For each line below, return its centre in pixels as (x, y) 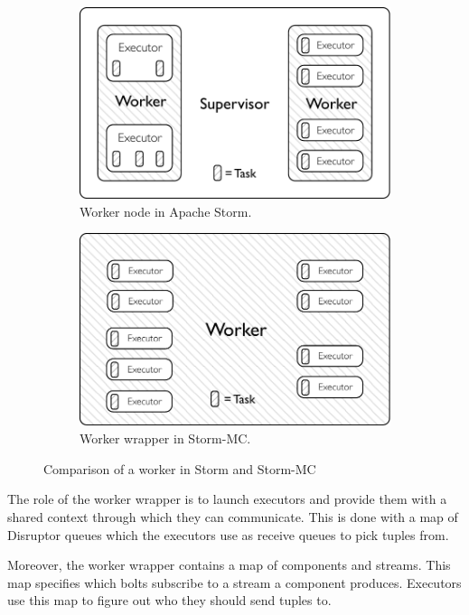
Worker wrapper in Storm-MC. (165, 438)
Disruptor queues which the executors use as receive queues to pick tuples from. (228, 534)
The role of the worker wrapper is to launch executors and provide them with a (227, 499)
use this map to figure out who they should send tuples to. (169, 600)
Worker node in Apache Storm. (166, 211)
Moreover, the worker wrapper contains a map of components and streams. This (229, 565)
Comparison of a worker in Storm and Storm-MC (180, 468)
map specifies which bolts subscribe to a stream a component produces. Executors (234, 582)
